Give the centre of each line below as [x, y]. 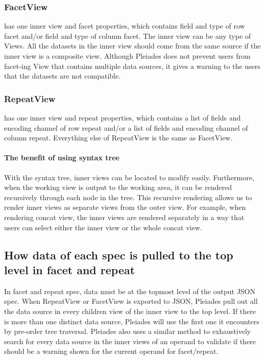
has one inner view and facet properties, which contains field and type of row [125, 26]
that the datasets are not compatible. [63, 76]
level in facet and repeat [70, 269]
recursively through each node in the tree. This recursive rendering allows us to [128, 197]
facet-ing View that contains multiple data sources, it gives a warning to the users [132, 66]
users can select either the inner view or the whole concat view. [103, 227]
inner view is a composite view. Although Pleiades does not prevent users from [127, 56]
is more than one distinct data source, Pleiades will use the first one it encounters [132, 321]
